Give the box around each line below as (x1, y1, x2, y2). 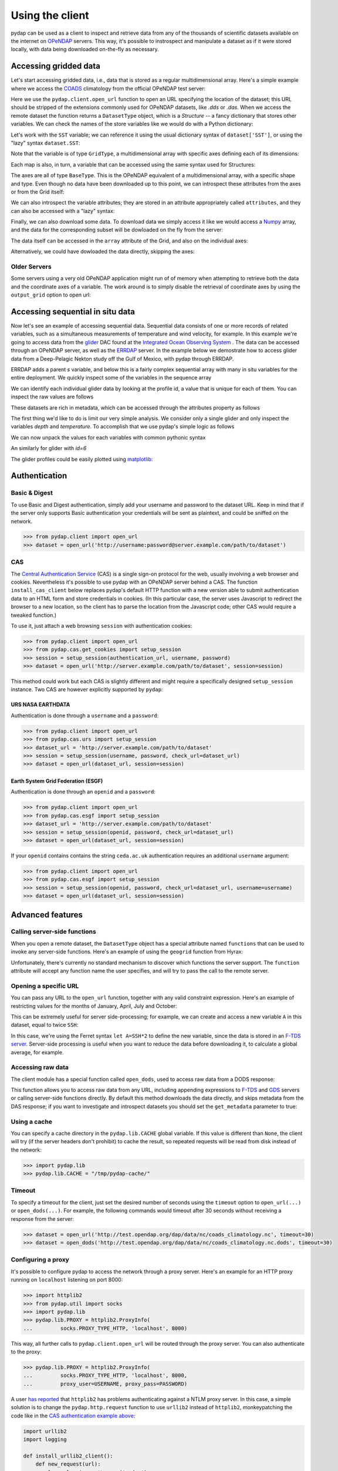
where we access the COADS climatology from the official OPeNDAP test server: (11, 85, 206, 92)
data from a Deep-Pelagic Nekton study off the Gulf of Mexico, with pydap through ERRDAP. (11, 355, 234, 362)
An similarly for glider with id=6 (11, 445, 87, 452)
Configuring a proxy (11, 1256, 70, 1264)
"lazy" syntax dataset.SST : (11, 139, 80, 147)
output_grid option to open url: (11, 291, 91, 298)
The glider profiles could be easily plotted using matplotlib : (11, 455, 153, 462)
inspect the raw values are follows (11, 393, 94, 400)
